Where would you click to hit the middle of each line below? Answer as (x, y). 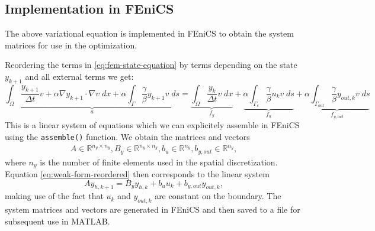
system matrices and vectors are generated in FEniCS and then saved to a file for (153, 209)
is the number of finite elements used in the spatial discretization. (159, 162)
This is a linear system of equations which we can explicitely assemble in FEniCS (152, 125)
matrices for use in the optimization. (71, 45)
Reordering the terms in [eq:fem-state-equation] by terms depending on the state (151, 65)
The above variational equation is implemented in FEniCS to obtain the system (149, 33)
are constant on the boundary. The (218, 196)
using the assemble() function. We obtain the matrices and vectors (127, 136)
